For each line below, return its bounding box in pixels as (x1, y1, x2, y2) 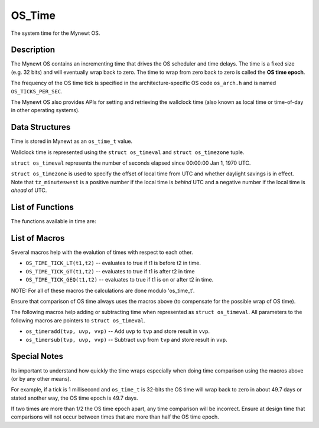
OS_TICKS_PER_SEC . (11, 87, 63, 94)
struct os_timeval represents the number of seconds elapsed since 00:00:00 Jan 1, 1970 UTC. (11, 159, 251, 166)
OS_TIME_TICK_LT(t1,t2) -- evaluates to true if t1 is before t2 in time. (25, 260, 201, 267)
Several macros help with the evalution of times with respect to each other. (11, 249, 193, 256)
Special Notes (11, 351, 64, 361)
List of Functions (11, 202, 74, 213)
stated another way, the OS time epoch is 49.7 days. (11, 394, 138, 401)
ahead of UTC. (11, 187, 47, 194)
